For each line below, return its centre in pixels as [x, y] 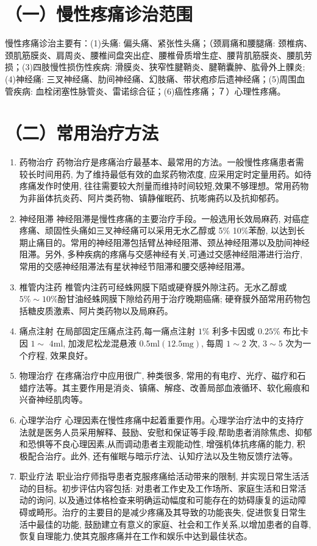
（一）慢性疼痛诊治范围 [99, 14]
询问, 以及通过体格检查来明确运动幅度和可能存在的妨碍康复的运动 [167, 500]
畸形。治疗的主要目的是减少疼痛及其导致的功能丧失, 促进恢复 [158, 512]
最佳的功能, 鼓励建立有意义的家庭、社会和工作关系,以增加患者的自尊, [174, 524]
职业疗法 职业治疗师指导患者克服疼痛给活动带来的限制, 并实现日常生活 [160, 476]
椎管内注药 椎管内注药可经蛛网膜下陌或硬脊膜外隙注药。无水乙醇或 [153, 286]
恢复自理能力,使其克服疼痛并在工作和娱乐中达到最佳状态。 [136, 536]
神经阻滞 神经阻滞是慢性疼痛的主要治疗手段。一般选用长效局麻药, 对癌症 [164, 218]
